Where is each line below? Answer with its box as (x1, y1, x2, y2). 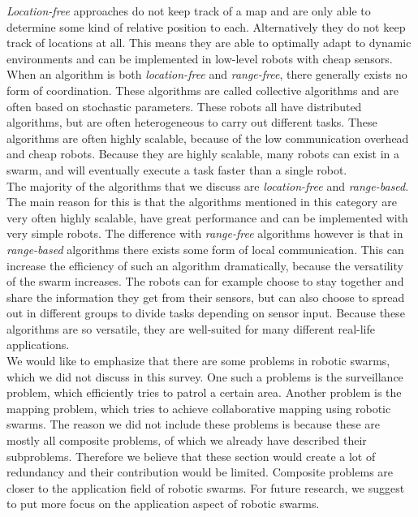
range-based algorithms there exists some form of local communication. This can (6, 240, 404, 257)
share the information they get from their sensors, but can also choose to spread (6, 288, 405, 305)
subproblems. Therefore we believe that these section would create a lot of (6, 447, 376, 464)
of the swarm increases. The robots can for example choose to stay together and (6, 273, 404, 290)
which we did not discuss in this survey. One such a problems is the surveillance (6, 368, 403, 385)
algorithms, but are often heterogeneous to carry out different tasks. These (6, 114, 377, 131)
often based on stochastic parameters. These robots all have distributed (6, 97, 362, 114)
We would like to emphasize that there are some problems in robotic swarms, (6, 352, 390, 369)
